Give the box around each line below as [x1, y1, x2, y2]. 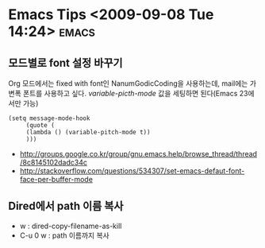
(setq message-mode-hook [8, 114, 90, 122]
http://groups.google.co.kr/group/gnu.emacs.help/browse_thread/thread [19, 149, 258, 158]
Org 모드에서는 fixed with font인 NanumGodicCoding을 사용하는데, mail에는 [8, 79, 248, 88]
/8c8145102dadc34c [19, 157, 87, 167]
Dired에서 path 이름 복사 [8, 200, 124, 213]
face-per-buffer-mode [19, 175, 94, 184]
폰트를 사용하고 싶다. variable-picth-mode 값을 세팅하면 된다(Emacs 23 [22, 89, 248, 98]
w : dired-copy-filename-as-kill [19, 221, 122, 231]
